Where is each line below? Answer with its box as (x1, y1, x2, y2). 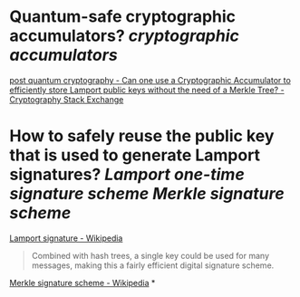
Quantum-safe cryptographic (9, 6, 237, 27)
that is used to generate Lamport (9, 145, 261, 166)
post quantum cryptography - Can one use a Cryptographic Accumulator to (9, 74, 292, 85)
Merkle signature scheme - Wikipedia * (9, 277, 156, 288)
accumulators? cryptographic (9, 25, 240, 46)
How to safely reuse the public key (9, 126, 275, 147)
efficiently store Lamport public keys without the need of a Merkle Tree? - (9, 84, 285, 95)
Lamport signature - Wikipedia (9, 233, 123, 244)
